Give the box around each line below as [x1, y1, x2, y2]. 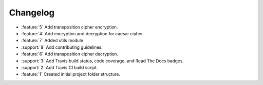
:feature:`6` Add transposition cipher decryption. [21, 51, 119, 57]
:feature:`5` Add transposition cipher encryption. [21, 24, 118, 30]
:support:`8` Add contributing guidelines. [21, 44, 103, 50]
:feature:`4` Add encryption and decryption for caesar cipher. [21, 30, 144, 36]
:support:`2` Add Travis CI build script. [21, 64, 98, 70]
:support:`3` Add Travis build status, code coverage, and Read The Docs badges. [21, 58, 184, 64]
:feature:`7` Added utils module [21, 38, 84, 43]
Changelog [9, 7, 55, 18]
